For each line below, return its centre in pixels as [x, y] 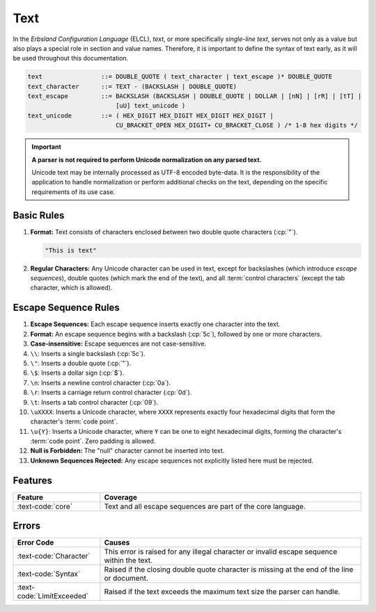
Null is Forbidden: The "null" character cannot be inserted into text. [127, 451]
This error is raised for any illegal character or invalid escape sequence [221, 551]
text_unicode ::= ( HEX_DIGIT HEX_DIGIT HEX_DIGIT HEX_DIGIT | [151, 115]
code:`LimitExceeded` [53, 596]
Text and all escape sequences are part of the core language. [205, 506]
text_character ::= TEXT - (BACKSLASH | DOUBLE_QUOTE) [132, 86]
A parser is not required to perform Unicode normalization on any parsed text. [147, 159]
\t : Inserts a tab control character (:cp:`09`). [94, 402]
